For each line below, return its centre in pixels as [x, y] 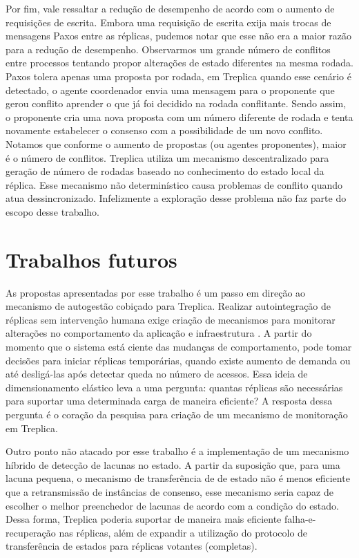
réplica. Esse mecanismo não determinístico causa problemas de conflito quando [174, 184]
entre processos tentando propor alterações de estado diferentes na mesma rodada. [179, 63]
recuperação [31, 532]
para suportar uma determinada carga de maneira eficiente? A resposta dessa [169, 401]
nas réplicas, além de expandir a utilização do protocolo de [183, 532]
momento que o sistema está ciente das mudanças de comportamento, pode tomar [179, 346]
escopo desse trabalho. [52, 211]
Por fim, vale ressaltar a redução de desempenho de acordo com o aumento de [170, 8]
